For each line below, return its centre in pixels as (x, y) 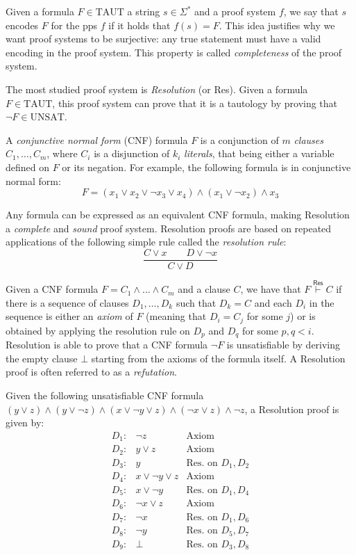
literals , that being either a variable (259, 153)
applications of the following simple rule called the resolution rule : (146, 242)
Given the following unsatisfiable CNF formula (105, 395)
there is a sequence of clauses (67, 302)
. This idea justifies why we (277, 25)
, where (62, 153)
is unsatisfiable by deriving (283, 345)
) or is (303, 316)
